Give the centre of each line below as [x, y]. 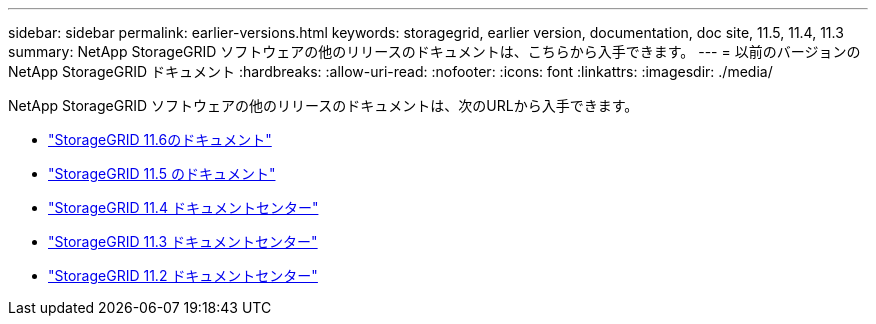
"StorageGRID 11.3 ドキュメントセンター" [183, 241]
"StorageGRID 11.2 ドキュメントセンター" [183, 275]
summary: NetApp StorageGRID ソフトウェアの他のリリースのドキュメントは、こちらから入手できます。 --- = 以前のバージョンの [434, 51]
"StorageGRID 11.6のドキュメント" [160, 139]
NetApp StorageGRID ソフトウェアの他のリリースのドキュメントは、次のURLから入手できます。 [323, 105]
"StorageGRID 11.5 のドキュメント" [162, 173]
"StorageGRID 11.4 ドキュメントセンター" [183, 207]
